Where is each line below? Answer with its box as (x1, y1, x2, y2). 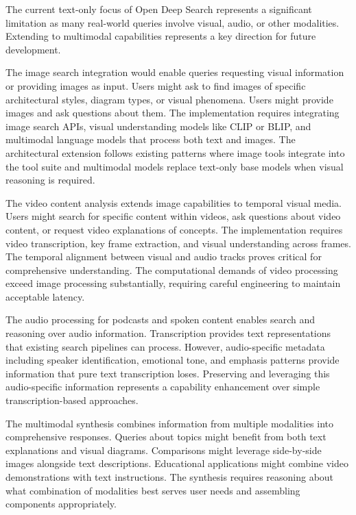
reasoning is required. (5, 173, 95, 187)
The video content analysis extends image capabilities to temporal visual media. (5, 195, 342, 210)
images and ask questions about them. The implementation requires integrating (5, 105, 340, 120)
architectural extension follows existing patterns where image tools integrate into (5, 145, 345, 160)
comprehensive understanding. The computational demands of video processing (5, 262, 338, 277)
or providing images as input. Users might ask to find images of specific (5, 78, 306, 92)
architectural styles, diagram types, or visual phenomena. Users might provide (5, 92, 333, 106)
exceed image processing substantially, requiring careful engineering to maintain (5, 276, 341, 290)
